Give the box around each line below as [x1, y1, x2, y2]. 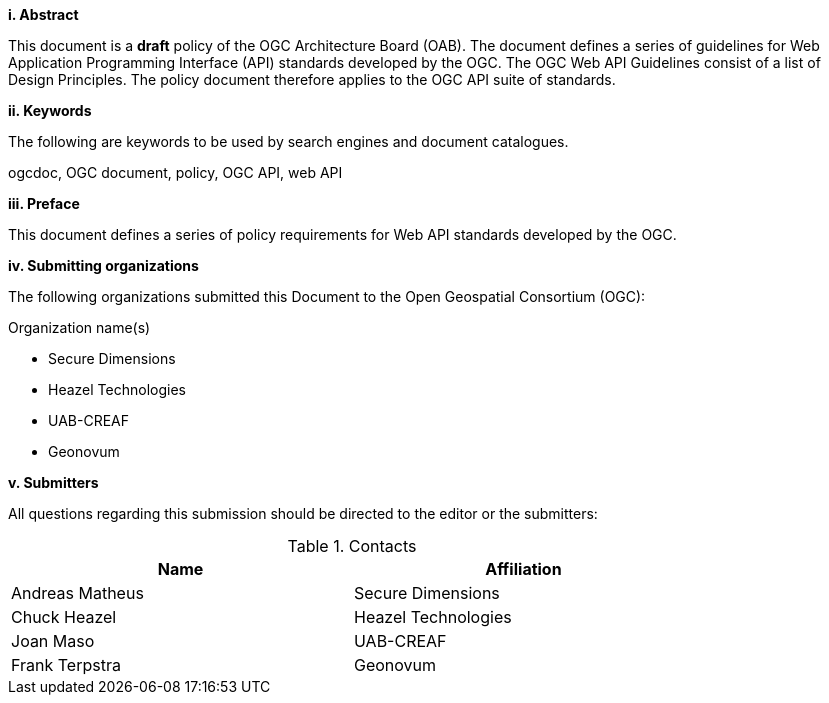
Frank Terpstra [11, 655, 121, 675]
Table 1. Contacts [287, 536, 417, 556]
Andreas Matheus [11, 583, 144, 603]
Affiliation [485, 559, 562, 579]
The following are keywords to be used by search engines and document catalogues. [8, 133, 569, 150]
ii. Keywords [8, 102, 92, 119]
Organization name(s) [8, 319, 151, 336]
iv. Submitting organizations [8, 257, 199, 274]
